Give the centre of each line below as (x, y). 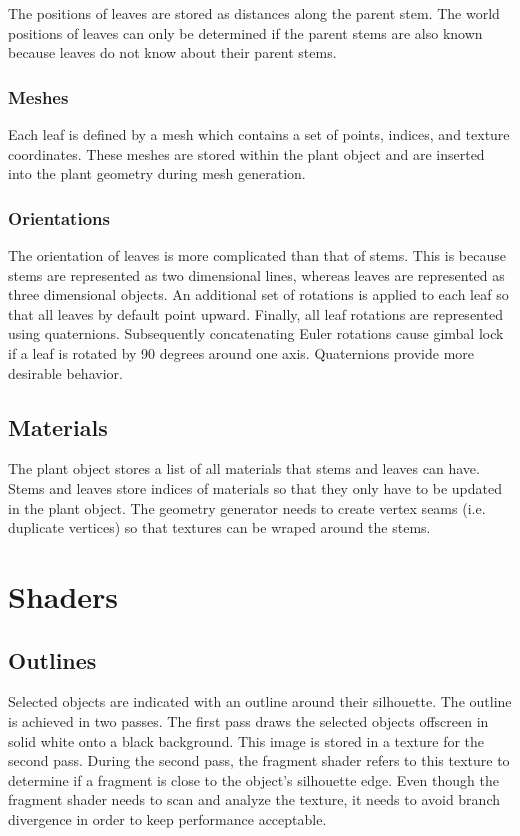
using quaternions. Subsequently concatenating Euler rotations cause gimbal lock (256, 333)
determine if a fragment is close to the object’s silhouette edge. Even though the (253, 779)
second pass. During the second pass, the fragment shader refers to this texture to (259, 760)
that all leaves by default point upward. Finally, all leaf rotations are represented (255, 313)
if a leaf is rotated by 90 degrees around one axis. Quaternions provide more (241, 352)
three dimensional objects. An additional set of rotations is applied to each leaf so (258, 294)
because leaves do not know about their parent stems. (172, 52)
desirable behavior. (65, 372)
